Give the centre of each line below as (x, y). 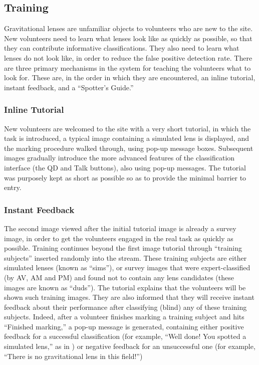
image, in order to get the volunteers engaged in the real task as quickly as (119, 238)
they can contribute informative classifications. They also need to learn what (122, 48)
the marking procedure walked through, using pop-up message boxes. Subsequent (129, 148)
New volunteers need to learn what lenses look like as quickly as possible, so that (128, 38)
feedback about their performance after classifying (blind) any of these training (125, 307)
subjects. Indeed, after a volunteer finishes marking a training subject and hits (124, 317)
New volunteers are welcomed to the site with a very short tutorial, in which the (127, 128)
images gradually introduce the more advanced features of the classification (119, 158)
